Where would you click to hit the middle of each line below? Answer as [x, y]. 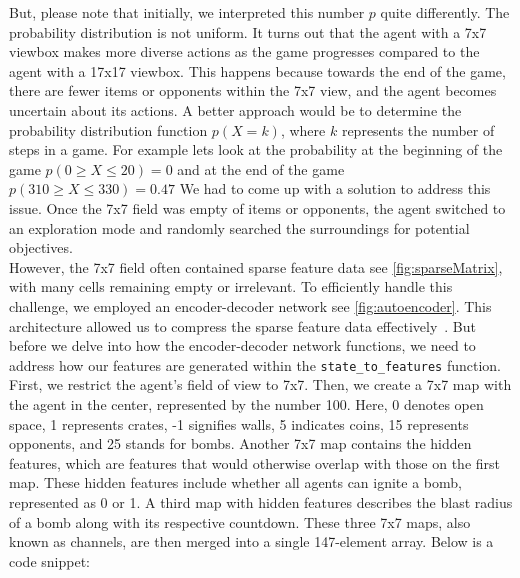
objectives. [41, 247]
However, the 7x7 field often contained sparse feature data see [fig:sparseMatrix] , [256, 266]
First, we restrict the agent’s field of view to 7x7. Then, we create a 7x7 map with [260, 384]
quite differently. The [445, 12]
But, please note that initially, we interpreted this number [187, 12]
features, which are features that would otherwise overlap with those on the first [254, 462]
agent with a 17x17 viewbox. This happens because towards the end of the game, [257, 70]
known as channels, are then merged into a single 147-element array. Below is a [251, 541]
